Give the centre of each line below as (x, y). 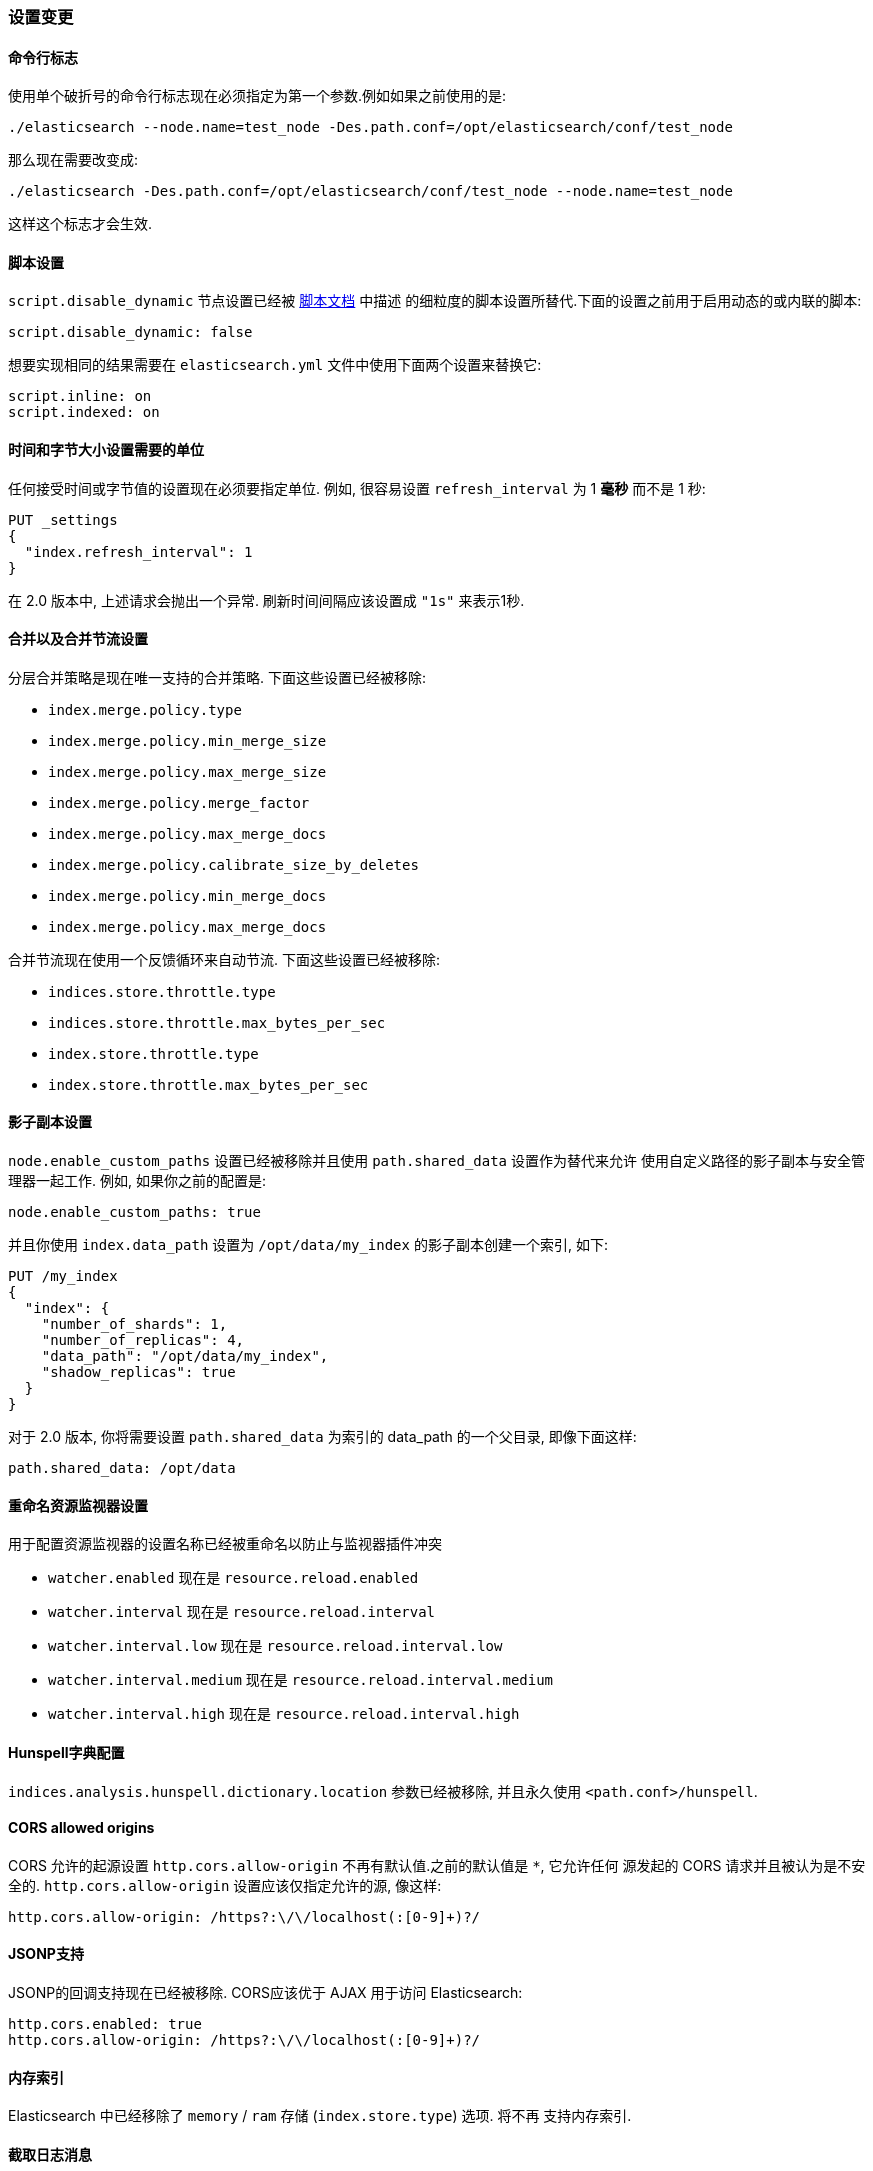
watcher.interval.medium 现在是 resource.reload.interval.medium (301, 1680)
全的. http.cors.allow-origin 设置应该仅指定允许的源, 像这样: (225, 1885)
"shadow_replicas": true (138, 1372)
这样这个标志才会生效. (80, 224)
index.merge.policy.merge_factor (179, 802)
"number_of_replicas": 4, (143, 1340)
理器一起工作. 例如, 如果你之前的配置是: (137, 1181)
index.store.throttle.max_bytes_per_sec (208, 1084)
